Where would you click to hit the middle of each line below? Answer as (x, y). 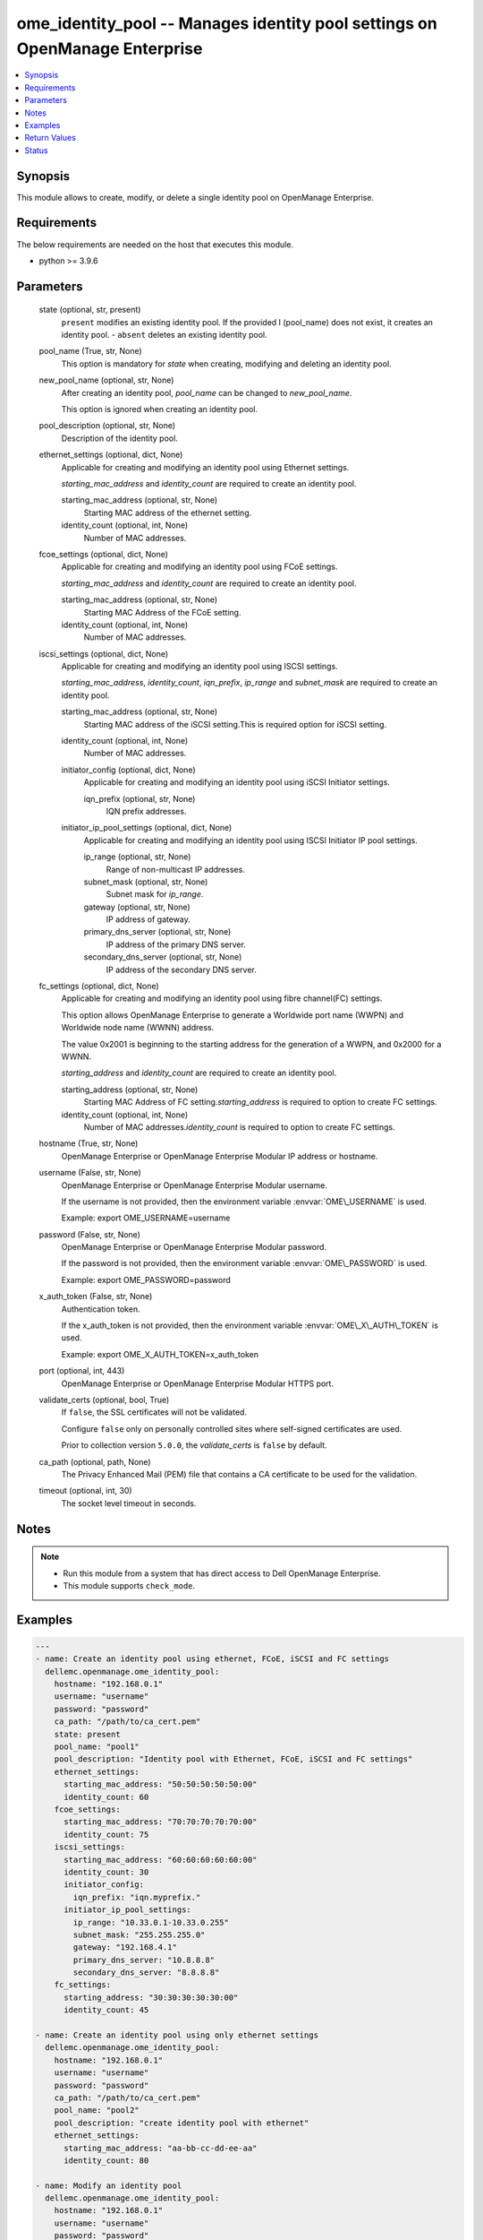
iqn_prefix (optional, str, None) (140, 798)
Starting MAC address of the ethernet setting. (168, 513)
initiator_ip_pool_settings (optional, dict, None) (147, 828)
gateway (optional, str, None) (137, 907)
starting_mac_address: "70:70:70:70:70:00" (161, 1822)
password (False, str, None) (89, 1234)
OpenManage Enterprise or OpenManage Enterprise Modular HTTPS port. (198, 1383)
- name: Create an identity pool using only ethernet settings (177, 2035)
